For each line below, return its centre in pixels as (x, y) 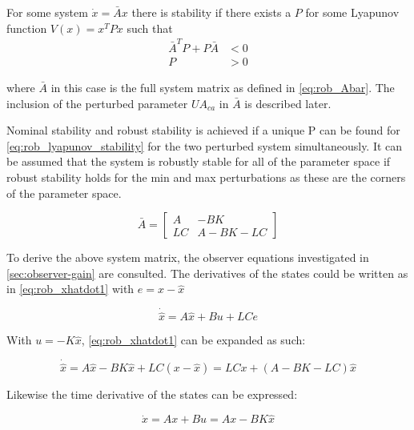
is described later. (288, 103)
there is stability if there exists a (211, 12)
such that (150, 28)
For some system (47, 12)
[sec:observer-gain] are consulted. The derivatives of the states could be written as (207, 273)
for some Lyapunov (352, 12)
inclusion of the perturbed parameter (97, 103)
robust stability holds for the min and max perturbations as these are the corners (206, 177)
